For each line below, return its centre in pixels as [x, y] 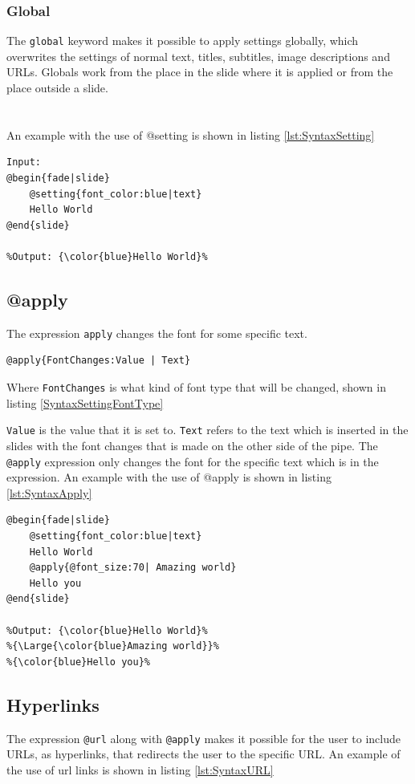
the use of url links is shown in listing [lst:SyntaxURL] [140, 769]
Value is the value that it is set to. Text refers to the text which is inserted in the [207, 430]
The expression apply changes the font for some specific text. [157, 333]
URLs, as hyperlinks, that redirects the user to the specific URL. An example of [203, 754]
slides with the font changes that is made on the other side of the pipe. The [192, 445]
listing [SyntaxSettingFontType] [85, 402]
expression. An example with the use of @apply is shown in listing [169, 477]
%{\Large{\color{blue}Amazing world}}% [113, 646]
